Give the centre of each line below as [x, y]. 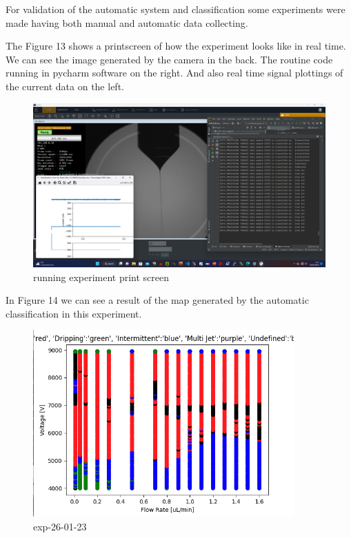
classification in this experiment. [74, 313]
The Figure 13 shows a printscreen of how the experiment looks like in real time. [176, 46]
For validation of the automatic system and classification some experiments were [175, 9]
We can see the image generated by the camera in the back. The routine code [169, 59]
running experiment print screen [101, 277]
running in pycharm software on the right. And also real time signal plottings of [174, 73]
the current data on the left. [65, 86]
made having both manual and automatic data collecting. [127, 22]
